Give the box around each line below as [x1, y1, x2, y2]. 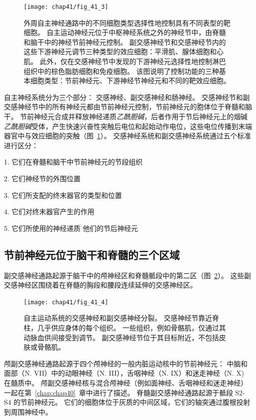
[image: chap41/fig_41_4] [24, 298, 108, 306]
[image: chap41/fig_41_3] [24, 3, 108, 10]
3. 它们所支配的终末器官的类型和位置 [4, 190, 122, 200]
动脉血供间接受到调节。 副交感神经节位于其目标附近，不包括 [24, 332, 219, 342]
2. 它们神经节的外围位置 [4, 173, 81, 183]
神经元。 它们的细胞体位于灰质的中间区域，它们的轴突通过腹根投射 [34, 397, 251, 407]
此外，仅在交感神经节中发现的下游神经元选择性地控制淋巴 [39, 56, 226, 66]
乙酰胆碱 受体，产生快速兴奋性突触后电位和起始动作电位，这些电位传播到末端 [4, 121, 252, 131]
